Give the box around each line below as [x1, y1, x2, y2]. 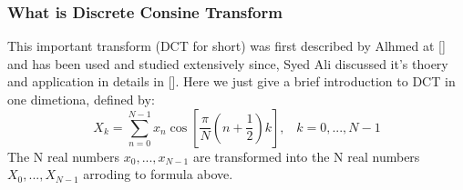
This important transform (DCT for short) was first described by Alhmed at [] [7, 36, 446, 55]
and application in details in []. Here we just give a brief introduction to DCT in [7, 72, 456, 91]
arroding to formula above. [83, 165, 233, 184]
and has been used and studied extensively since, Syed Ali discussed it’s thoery [7, 54, 448, 73]
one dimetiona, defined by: [7, 90, 155, 108]
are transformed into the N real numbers [192, 146, 420, 165]
